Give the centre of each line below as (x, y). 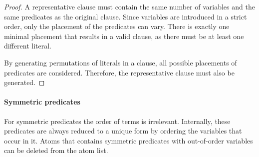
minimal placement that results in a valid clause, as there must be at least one (124, 36)
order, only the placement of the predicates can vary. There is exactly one (117, 26)
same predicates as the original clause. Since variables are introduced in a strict (126, 16)
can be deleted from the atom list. (56, 150)
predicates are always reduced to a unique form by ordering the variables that (123, 131)
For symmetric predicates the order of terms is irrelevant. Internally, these (117, 121)
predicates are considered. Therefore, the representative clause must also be (119, 72)
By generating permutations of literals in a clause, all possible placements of (121, 62)
